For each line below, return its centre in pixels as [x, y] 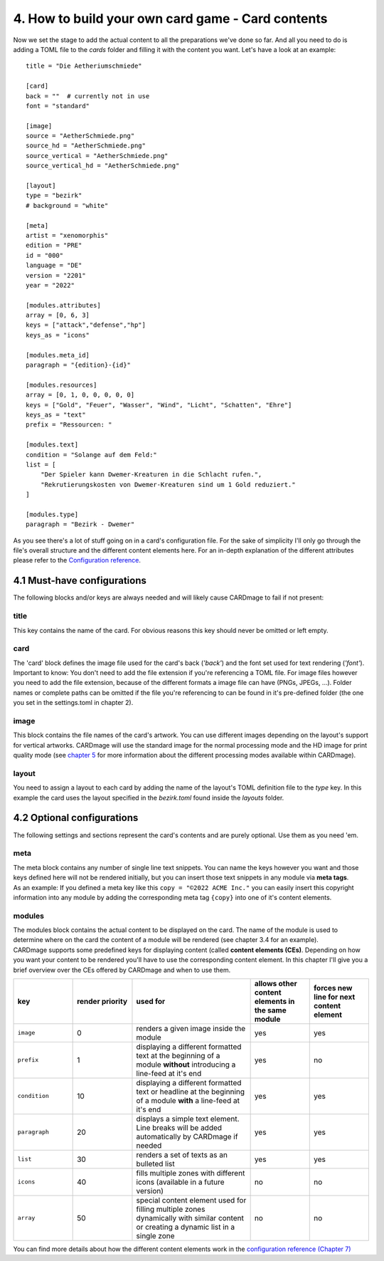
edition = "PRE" [54, 245]
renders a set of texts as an [182, 1155]
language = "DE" [54, 266]
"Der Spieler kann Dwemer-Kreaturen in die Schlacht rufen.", [151, 475]
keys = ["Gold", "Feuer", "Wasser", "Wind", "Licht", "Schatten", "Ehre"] [159, 405]
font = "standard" [58, 106]
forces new [333, 988]
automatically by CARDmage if [187, 1136]
